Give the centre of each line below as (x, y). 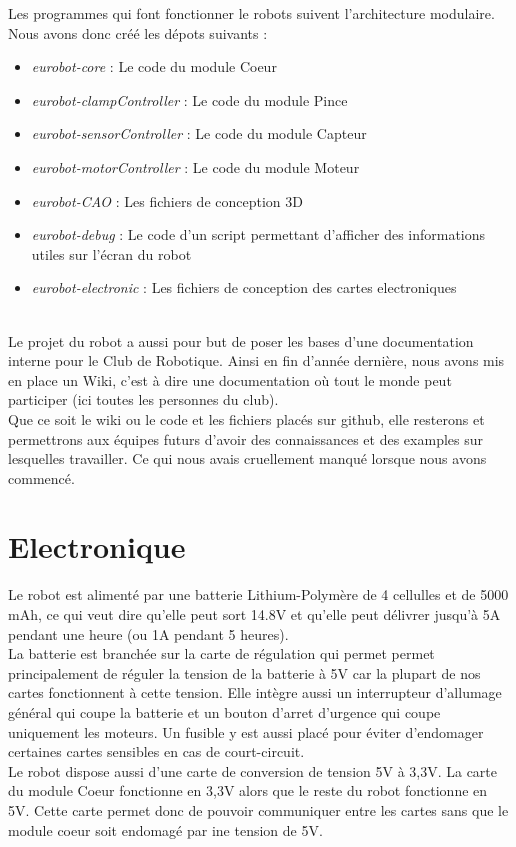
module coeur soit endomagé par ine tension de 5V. (165, 829)
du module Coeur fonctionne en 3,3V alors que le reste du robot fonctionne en (248, 790)
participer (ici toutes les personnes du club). (143, 399)
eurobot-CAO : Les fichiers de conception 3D (167, 200)
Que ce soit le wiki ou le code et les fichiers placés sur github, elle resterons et (246, 418)
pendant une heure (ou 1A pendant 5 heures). (148, 633)
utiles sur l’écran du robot (111, 253)
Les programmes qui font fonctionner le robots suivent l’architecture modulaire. (251, 13)
